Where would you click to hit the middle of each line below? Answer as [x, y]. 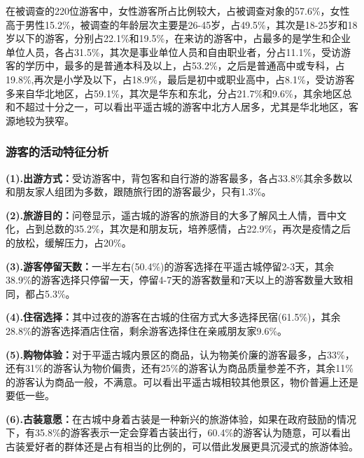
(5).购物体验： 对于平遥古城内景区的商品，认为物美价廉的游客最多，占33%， [180, 354]
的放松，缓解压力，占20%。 [69, 242]
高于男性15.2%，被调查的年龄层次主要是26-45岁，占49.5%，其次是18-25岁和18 [182, 24]
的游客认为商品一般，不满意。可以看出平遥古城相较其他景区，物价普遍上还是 [182, 381]
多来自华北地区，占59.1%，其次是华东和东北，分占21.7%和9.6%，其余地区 [174, 93]
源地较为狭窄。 [40, 120]
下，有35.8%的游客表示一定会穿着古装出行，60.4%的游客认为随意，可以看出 [178, 432]
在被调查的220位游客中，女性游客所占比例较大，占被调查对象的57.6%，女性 [178, 11]
